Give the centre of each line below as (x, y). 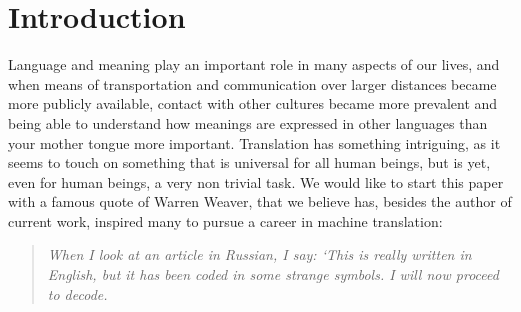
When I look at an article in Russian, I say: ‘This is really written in (259, 254)
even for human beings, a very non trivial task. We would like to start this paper (256, 181)
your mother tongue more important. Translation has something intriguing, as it (254, 142)
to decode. (77, 293)
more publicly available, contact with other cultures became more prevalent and (253, 103)
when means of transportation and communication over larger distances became (252, 83)
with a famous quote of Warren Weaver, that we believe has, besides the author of (260, 201)
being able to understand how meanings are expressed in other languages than (248, 122)
